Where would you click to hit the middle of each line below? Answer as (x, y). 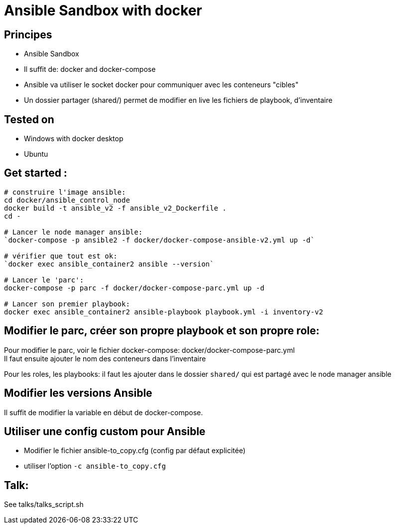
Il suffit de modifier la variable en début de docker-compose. (104, 412)
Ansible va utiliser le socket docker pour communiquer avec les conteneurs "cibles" (161, 85)
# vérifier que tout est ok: (61, 256)
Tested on (29, 119)
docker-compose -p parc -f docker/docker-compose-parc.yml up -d (134, 288)
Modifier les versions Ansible (78, 393)
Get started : (36, 173)
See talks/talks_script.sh (44, 505)
